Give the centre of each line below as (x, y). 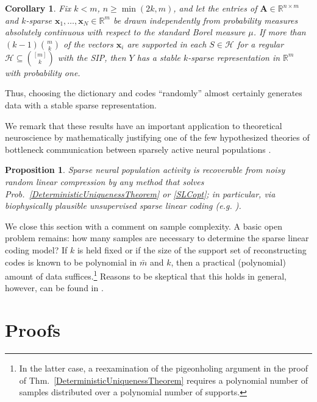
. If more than (280, 32)
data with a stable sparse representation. (81, 104)
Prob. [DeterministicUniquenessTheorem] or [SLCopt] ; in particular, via (140, 193)
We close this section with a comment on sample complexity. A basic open (144, 226)
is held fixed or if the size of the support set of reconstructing (192, 249)
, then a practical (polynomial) (228, 262)
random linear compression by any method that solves (105, 181)
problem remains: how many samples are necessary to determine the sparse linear (157, 238)
